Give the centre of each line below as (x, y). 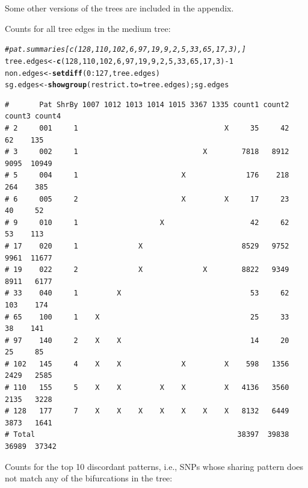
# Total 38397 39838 (147, 435)
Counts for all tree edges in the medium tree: (88, 28)
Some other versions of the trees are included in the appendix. (119, 8)
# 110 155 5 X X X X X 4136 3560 (147, 388)
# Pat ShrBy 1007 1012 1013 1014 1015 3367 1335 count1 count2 (147, 104)
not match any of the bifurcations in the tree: (89, 478)
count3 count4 (33, 116)
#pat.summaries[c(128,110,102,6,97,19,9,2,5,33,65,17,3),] (125, 50)
